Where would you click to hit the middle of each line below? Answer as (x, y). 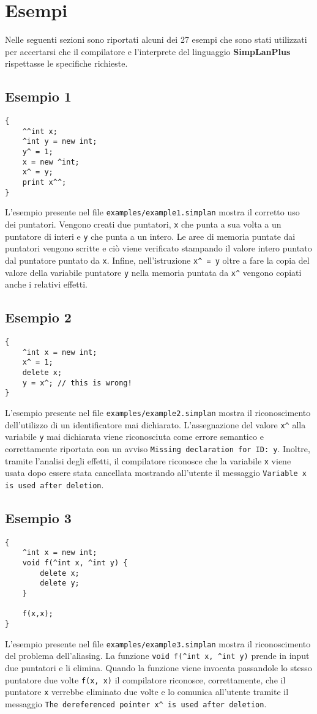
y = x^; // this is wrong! (77, 383)
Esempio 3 (38, 517)
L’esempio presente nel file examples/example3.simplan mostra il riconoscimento (158, 643)
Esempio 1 (38, 96)
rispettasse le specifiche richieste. (66, 63)
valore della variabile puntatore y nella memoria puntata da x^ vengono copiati (153, 272)
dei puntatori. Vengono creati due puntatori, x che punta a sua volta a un (143, 224)
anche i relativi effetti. (46, 284)
